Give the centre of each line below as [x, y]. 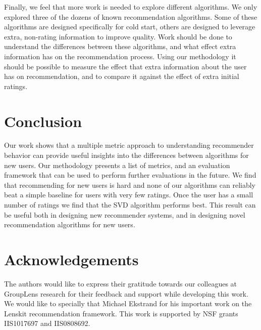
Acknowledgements [71, 259]
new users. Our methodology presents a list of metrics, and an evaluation [117, 165]
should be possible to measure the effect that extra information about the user [125, 66]
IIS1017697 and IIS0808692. [47, 323]
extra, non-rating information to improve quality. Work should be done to [118, 36]
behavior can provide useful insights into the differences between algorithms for [126, 155]
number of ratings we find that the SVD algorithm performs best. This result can [130, 205]
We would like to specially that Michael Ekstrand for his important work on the [128, 303]
